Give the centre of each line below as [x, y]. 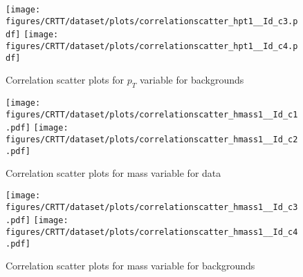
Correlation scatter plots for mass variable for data [113, 173]
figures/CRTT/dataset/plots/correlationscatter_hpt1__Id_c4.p [152, 46]
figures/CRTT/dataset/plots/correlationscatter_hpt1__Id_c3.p [152, 21]
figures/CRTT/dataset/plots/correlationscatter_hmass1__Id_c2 [152, 140]
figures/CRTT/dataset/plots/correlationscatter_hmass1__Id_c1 [152, 114]
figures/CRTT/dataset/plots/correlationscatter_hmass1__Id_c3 [152, 207]
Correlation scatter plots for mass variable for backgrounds [130, 266]
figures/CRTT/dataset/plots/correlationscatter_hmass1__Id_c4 [152, 232]
